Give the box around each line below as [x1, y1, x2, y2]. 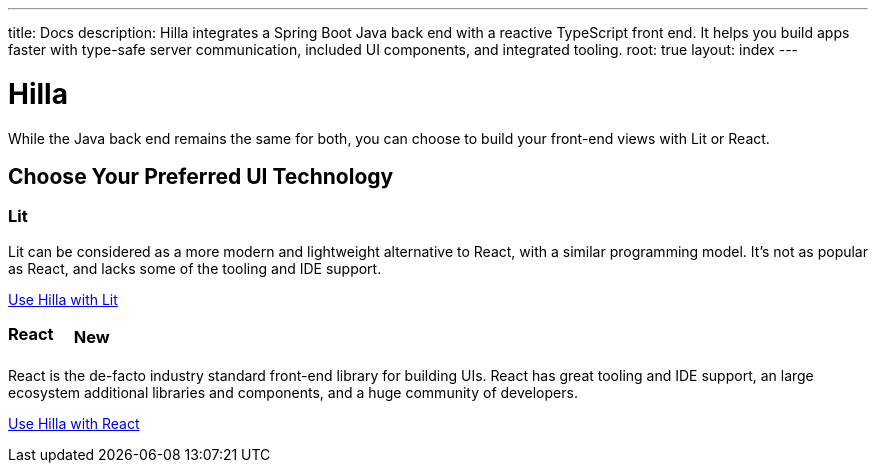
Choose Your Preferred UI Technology [8, 163, 394, 189]
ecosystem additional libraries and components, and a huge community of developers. [8, 384, 578, 401]
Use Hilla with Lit [8, 290, 118, 308]
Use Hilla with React [8, 415, 140, 432]
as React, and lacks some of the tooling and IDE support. [8, 259, 382, 277]
